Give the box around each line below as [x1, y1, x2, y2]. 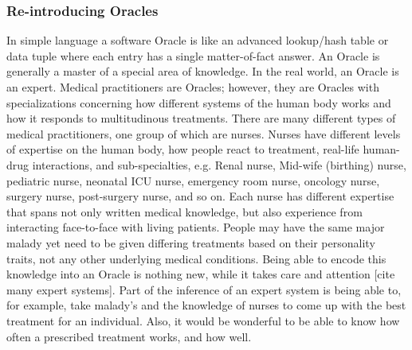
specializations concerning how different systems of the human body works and [6, 94, 391, 111]
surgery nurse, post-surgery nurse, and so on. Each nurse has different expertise [6, 188, 394, 204]
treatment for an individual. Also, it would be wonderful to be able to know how [6, 312, 400, 329]
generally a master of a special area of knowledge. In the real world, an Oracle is [6, 63, 399, 80]
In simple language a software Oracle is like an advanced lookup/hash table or [6, 32, 389, 49]
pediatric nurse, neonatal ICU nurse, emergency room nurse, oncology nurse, [6, 172, 380, 189]
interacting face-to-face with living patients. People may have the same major [6, 219, 385, 235]
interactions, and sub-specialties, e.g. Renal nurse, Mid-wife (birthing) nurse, [32, 156, 406, 173]
